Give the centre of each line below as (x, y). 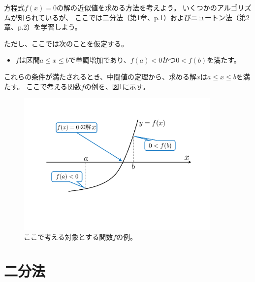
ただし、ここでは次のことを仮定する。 (66, 43)
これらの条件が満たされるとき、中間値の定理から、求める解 (100, 76)
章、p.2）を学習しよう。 (43, 27)
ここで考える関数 (54, 86)
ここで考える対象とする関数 (68, 236)
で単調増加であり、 (99, 60)
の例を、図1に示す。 (117, 86)
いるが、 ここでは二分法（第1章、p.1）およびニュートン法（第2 (147, 17)
